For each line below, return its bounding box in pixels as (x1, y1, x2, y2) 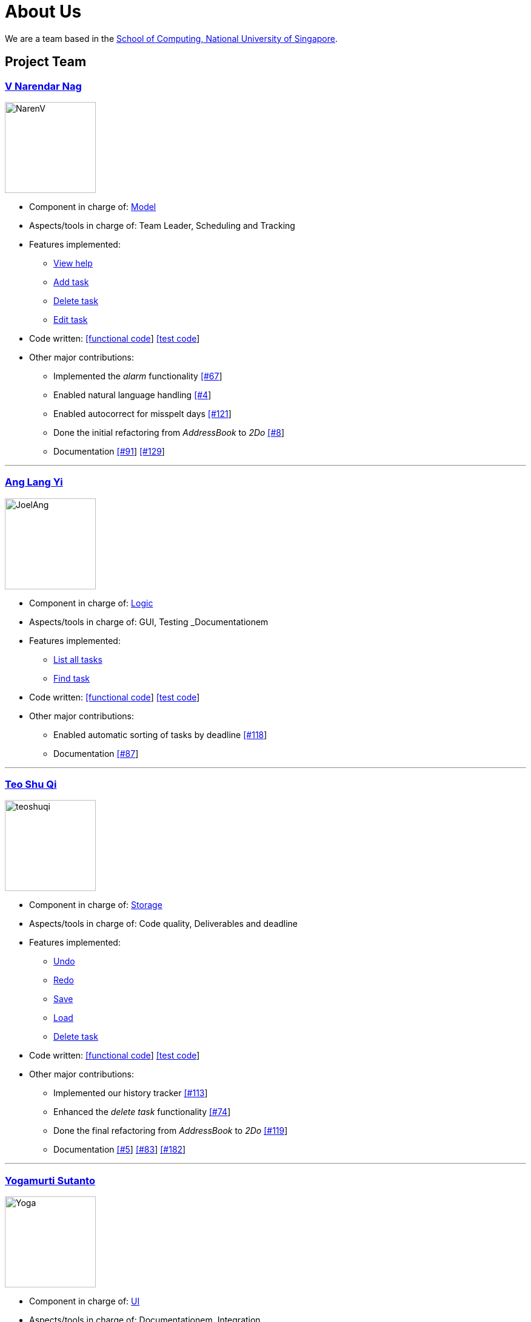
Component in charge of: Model (29, 201, 156, 212)
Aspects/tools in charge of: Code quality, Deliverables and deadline (29, 918, 298, 929)
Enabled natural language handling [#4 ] (53, 389, 212, 400)
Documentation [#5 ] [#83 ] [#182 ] (53, 1144, 186, 1155)
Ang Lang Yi (5, 476, 63, 489)
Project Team (5, 54, 87, 70)
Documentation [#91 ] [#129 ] (53, 446, 165, 456)
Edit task (53, 314, 88, 325)
